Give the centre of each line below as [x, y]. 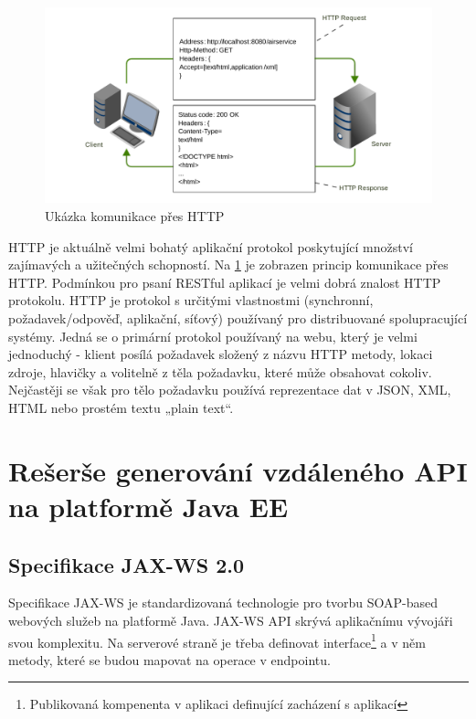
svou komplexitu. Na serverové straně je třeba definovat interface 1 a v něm [217, 640]
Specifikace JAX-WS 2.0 [127, 564]
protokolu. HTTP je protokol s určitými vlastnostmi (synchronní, [191, 300]
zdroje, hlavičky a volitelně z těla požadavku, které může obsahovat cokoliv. [220, 371]
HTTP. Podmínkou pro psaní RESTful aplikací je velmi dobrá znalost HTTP [225, 282]
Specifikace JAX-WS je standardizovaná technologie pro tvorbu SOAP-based [223, 603]
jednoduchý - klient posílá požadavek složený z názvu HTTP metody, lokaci [221, 354]
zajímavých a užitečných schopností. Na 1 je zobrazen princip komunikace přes [228, 264]
